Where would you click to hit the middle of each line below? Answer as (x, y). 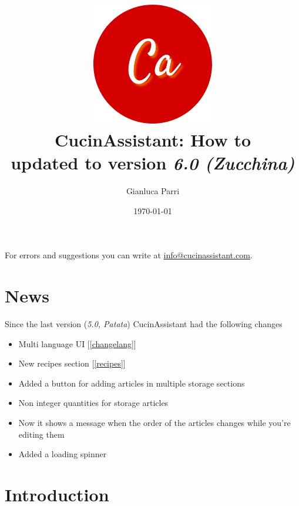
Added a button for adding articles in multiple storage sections (132, 383)
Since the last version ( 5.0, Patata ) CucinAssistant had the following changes (144, 324)
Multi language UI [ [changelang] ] (77, 343)
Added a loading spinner (63, 454)
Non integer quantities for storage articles (93, 403)
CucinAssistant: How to (153, 139)
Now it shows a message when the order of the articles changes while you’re (154, 422)
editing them (41, 434)
